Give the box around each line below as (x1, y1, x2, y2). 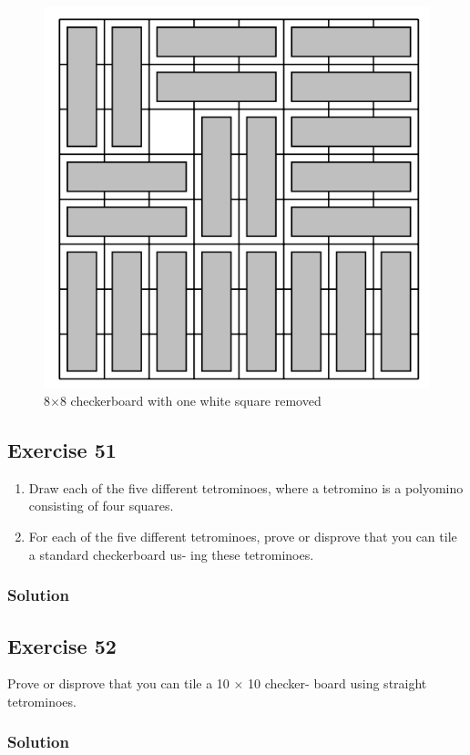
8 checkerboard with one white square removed (59, 391, 322, 410)
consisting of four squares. (28, 496, 174, 515)
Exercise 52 (7, 631, 117, 659)
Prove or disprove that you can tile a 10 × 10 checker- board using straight (7, 674, 427, 693)
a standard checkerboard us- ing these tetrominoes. (28, 544, 314, 564)
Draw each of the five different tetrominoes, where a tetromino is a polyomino (28, 478, 464, 497)
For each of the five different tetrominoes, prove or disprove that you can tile (28, 527, 457, 546)
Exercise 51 (7, 436, 117, 464)
